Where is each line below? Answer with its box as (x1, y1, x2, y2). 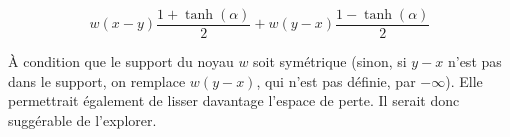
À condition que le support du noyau (8, 51, 234, 72)
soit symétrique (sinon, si (253, 51, 407, 72)
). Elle (445, 70, 483, 91)
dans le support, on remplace (8, 70, 186, 91)
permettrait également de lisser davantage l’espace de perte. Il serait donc (8, 90, 460, 111)
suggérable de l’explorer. (8, 109, 157, 130)
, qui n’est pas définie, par (256, 70, 416, 91)
